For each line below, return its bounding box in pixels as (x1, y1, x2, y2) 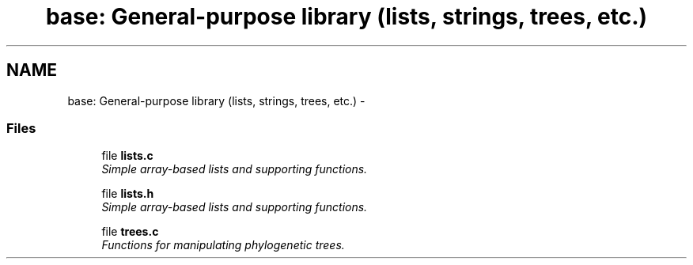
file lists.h (101, 187, 154, 201)
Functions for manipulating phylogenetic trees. (101, 238, 345, 252)
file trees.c (101, 225, 159, 239)
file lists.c (101, 149, 153, 163)
